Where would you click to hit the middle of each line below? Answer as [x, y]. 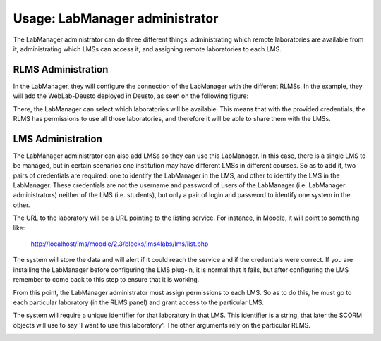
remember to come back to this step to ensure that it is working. [106, 280]
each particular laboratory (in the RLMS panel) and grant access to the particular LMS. [139, 302]
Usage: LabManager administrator [116, 18]
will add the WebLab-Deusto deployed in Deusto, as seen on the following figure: [131, 96]
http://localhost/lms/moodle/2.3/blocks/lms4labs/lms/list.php [120, 244]
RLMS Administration [61, 69]
